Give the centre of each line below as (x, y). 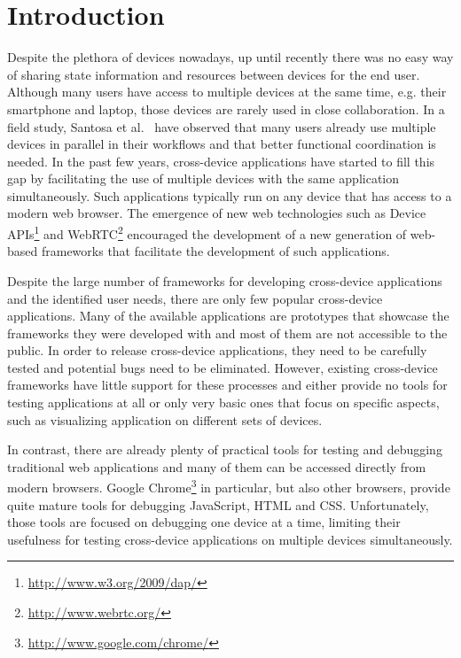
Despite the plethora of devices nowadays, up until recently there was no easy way (230, 57)
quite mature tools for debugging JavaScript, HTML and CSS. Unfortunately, (218, 504)
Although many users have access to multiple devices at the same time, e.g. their (227, 92)
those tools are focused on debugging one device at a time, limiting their (204, 522)
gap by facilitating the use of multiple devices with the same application (203, 178)
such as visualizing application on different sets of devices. (165, 419)
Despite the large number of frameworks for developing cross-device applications (225, 280)
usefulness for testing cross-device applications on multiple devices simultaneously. (230, 539)
